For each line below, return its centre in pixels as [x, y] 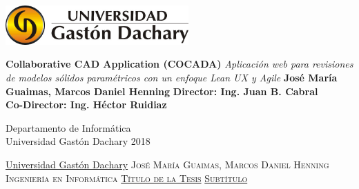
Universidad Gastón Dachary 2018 [78, 141]
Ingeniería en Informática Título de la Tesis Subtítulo [127, 178]
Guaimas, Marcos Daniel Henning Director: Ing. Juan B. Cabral [162, 91]
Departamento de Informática [68, 127]
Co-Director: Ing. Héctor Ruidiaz [86, 105]
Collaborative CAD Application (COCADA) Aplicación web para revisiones [179, 64]
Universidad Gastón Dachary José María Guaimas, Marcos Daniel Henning [167, 165]
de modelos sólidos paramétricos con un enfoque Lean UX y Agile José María [172, 78]
